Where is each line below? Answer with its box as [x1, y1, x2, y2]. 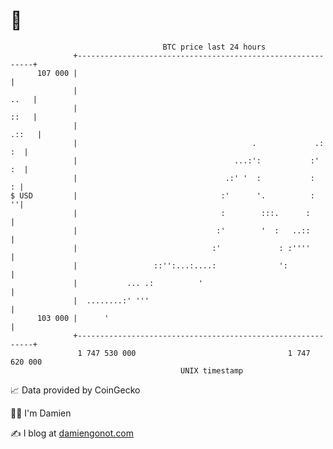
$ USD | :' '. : [10, 190, 315, 201]
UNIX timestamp [180, 365, 244, 376]
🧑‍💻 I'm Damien [10, 407, 72, 419]
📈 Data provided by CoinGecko [10, 384, 141, 396]
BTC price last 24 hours [162, 42, 267, 52]
